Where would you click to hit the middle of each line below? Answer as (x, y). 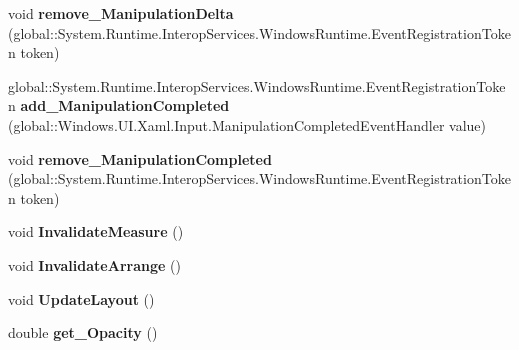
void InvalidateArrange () (94, 264)
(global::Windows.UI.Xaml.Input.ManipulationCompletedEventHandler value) (247, 124)
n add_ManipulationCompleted (119, 105)
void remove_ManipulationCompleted (140, 158)
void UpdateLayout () (81, 298)
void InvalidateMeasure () (96, 231)
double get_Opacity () (83, 332)
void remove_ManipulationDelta (121, 13)
